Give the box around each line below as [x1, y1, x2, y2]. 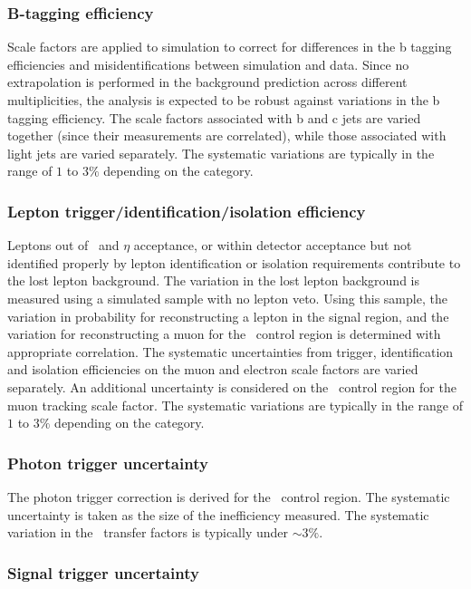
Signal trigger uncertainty [7, 561, 199, 584]
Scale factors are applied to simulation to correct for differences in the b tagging [7, 37, 452, 56]
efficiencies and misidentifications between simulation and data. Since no [7, 54, 409, 73]
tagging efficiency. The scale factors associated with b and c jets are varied [7, 108, 421, 127]
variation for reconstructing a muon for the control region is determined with [7, 324, 441, 343]
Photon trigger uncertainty [7, 451, 208, 474]
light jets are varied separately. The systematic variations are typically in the [7, 143, 435, 162]
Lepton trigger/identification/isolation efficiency [7, 199, 366, 222]
